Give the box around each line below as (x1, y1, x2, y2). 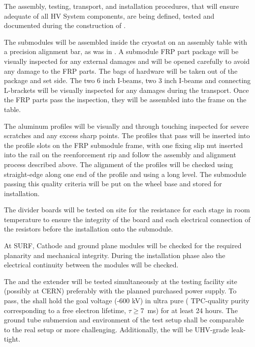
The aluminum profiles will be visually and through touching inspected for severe (4, 120, 249, 131)
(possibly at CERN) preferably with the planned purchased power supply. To (4, 286, 237, 296)
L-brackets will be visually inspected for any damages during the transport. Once (4, 85, 249, 95)
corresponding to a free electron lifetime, (4, 305, 126, 315)
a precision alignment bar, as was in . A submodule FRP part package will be (4, 46, 239, 57)
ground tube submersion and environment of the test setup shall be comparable (4, 315, 244, 325)
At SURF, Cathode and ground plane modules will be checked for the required (4, 240, 242, 251)
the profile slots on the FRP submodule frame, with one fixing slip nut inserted (4, 140, 243, 150)
